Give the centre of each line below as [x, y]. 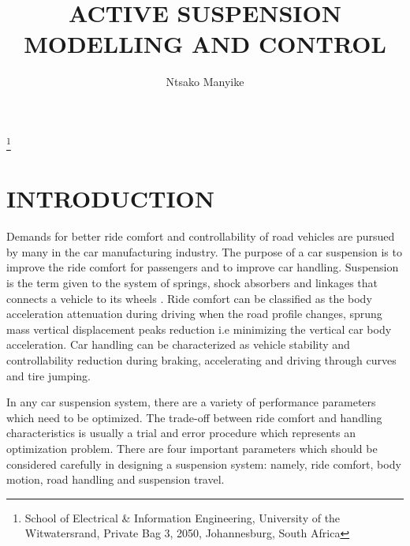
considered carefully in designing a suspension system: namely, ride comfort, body [204, 464]
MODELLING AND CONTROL [205, 44]
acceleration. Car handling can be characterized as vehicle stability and [178, 344]
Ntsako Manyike [205, 82]
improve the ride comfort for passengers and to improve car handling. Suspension [203, 267]
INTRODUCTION [111, 198]
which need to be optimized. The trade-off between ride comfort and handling [194, 417]
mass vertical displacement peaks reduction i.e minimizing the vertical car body [199, 329]
